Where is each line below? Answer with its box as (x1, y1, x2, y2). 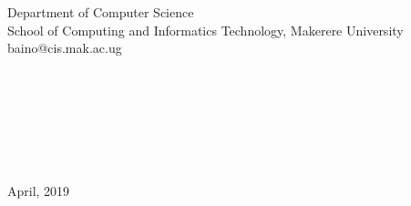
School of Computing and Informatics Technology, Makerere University (7, 20, 404, 39)
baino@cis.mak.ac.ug (7, 38, 122, 57)
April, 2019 (7, 180, 70, 200)
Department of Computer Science (7, 3, 194, 21)
